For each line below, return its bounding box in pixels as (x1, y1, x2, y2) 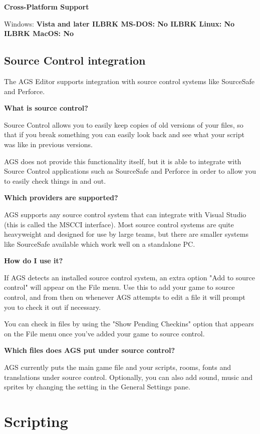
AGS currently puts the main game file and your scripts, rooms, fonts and (4, 362, 231, 372)
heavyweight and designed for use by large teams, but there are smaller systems (4, 229, 248, 239)
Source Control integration (4, 53, 146, 68)
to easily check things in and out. (4, 175, 106, 186)
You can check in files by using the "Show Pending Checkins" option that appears (4, 318, 254, 329)
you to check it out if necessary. (4, 301, 101, 312)
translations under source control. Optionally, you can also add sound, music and (4, 371, 253, 382)
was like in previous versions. (4, 139, 93, 149)
